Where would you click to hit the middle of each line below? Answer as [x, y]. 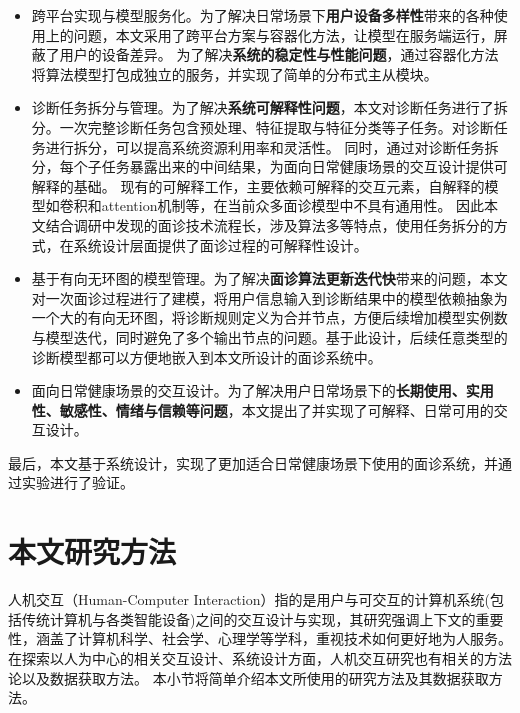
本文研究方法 [92, 551]
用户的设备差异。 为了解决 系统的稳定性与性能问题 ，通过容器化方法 [279, 54]
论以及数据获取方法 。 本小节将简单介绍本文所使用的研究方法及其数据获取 [248, 677]
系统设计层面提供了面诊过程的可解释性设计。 [220, 244]
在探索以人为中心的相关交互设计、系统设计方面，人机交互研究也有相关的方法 [260, 657]
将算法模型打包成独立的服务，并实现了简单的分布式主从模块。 [234, 73]
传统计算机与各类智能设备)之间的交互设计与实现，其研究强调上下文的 [248, 618]
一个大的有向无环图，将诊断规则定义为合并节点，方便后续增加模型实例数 [269, 317]
